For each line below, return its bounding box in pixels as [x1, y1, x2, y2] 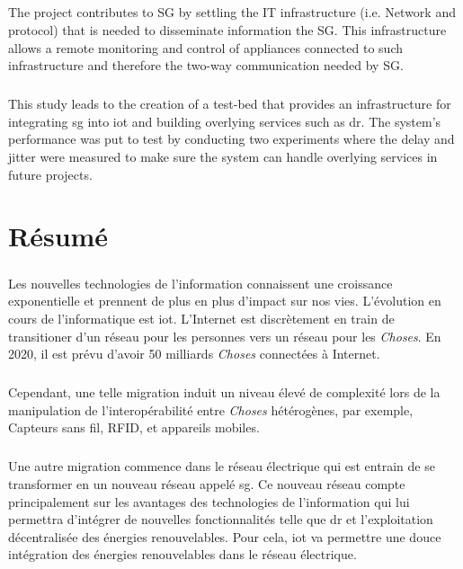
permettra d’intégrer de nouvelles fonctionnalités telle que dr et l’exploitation [8, 510, 433, 529]
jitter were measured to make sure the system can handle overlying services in [8, 147, 438, 165]
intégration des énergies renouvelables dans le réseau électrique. [8, 545, 357, 564]
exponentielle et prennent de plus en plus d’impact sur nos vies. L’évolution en [8, 291, 441, 310]
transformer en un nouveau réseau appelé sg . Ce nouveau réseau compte [8, 474, 405, 493]
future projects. [8, 164, 93, 183]
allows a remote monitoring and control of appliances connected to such [8, 38, 403, 57]
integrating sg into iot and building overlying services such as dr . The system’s [8, 111, 441, 130]
